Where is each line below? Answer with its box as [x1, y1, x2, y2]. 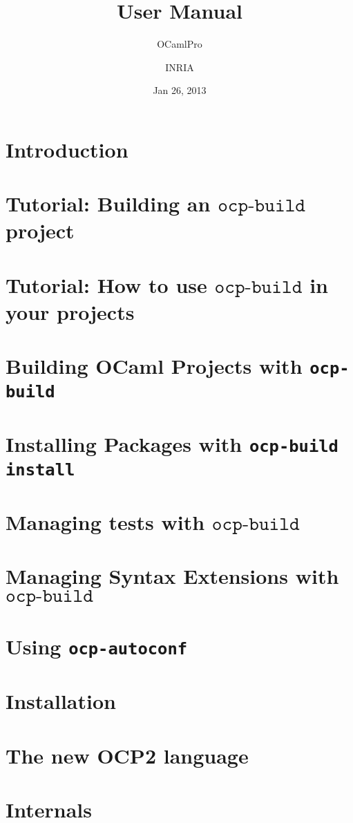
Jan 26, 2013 [153, 83, 207, 97]
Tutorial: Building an [6, 189, 211, 218]
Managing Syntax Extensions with [6, 562, 339, 590]
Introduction [6, 135, 128, 163]
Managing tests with [6, 508, 205, 536]
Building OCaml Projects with [6, 352, 303, 380]
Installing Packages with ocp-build [6, 430, 338, 458]
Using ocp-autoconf [6, 632, 188, 660]
